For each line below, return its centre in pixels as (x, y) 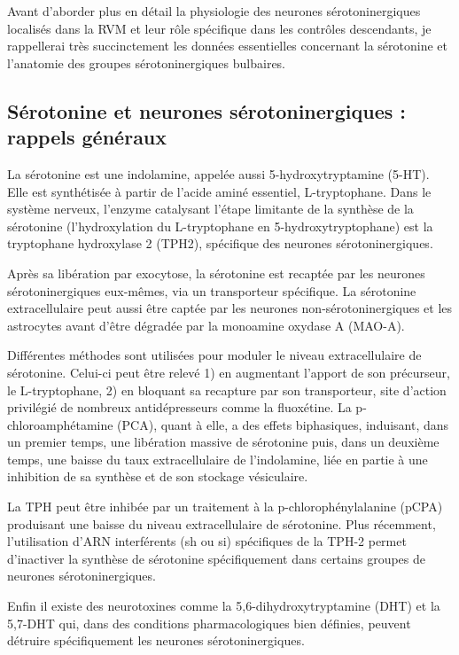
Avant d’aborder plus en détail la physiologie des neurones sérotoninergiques (214, 11)
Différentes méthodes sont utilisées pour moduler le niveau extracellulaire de (214, 355)
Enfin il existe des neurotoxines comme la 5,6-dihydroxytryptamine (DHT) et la (224, 606)
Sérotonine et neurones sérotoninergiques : (207, 110)
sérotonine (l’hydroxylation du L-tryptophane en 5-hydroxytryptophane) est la (220, 226)
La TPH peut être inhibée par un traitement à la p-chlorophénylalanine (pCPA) (225, 507)
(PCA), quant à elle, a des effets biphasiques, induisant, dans (283, 424)
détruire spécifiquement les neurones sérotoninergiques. (156, 640)
